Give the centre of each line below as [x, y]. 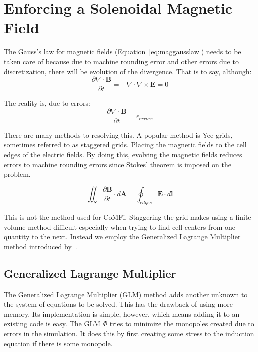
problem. [17, 174]
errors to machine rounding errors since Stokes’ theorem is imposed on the [118, 164]
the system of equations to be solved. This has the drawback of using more [118, 304]
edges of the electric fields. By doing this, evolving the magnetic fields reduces [123, 154]
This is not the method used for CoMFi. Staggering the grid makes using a [119, 217]
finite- [244, 217]
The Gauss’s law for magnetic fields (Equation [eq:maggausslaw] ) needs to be [123, 52]
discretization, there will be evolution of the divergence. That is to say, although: [128, 71]
